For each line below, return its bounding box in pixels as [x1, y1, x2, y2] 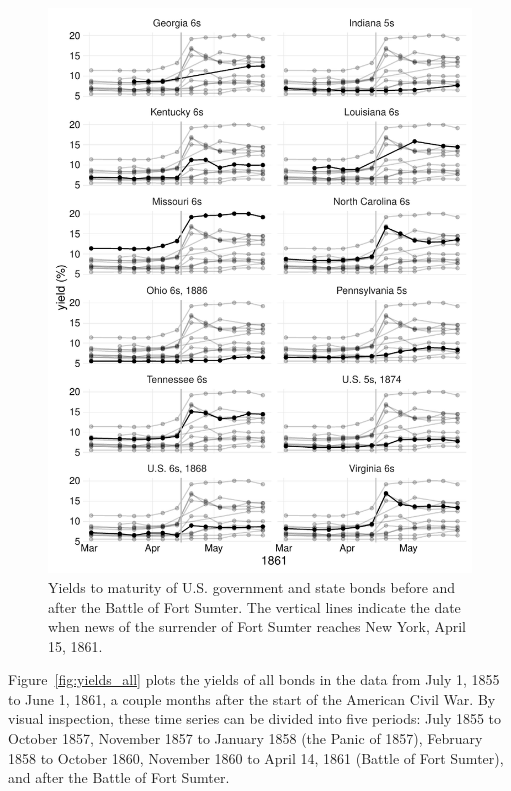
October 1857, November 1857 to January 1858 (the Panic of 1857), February [8, 728, 483, 749]
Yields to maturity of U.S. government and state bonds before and [48, 576, 456, 597]
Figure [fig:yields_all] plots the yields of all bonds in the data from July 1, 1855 [8, 669, 500, 690]
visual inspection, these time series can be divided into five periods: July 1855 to [8, 708, 502, 729]
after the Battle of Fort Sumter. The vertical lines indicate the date [48, 596, 461, 617]
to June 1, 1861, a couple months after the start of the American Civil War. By [8, 688, 496, 709]
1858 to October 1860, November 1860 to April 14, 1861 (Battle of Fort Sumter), [8, 747, 504, 768]
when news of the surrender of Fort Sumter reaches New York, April [48, 616, 467, 637]
